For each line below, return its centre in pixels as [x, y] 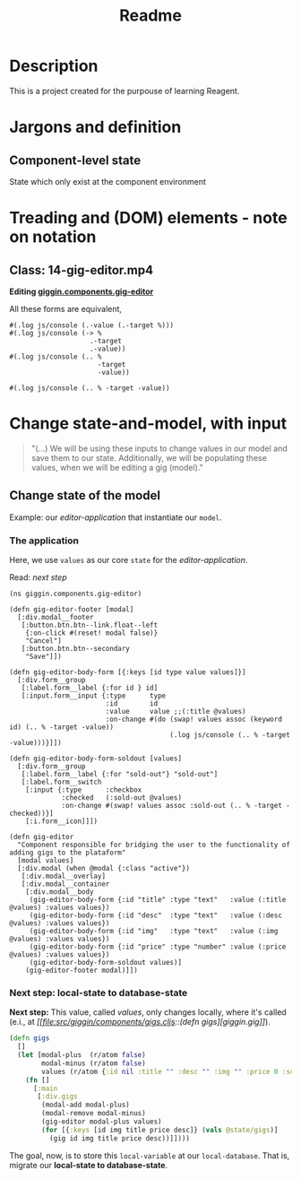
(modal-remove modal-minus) [94, 1114]
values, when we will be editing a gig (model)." [117, 467]
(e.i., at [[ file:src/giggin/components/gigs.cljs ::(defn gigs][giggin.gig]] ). [140, 1022]
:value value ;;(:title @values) [176, 711]
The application [44, 541]
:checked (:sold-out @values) [121, 798]
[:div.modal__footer [56, 617]
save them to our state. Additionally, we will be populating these [149, 457]
